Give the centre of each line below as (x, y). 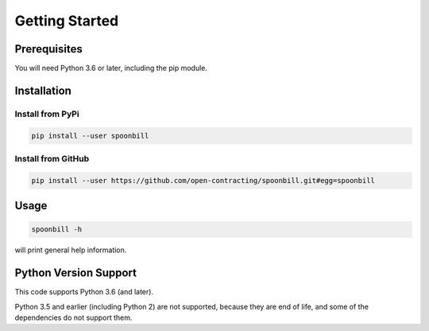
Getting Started (67, 21)
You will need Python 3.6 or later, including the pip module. (111, 68)
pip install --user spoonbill (90, 136)
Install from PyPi (47, 114)
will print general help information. (71, 250)
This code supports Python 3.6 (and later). (84, 292)
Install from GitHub (52, 158)
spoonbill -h (57, 230)
